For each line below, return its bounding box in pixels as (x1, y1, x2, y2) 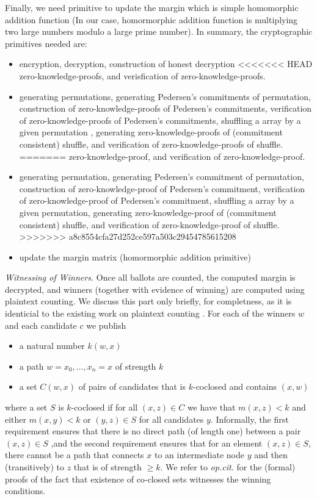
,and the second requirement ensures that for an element (51, 436, 263, 449)
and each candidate (5, 318, 77, 331)
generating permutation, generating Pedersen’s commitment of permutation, (19, 170, 304, 183)
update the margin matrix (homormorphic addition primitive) (19, 250, 251, 263)
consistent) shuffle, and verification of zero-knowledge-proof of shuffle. (19, 218, 280, 231)
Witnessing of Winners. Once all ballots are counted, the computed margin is (5, 271, 296, 284)
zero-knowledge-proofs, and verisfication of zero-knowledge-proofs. (19, 69, 266, 82)
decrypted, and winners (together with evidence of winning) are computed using (5, 282, 305, 295)
